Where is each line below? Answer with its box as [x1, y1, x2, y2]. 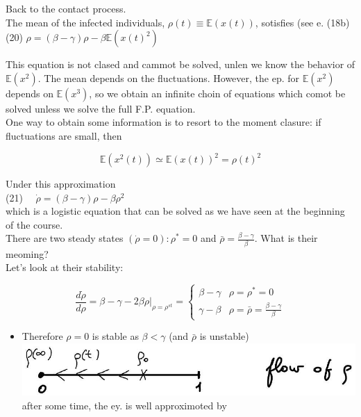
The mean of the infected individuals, [6, 15, 165, 29]
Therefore [22, 329, 63, 343]
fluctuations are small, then [6, 128, 122, 142]
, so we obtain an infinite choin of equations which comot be [89, 85, 346, 100]
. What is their [254, 231, 318, 245]
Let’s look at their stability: [6, 260, 124, 275]
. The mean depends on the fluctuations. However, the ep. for [37, 70, 300, 85]
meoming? [6, 246, 49, 261]
